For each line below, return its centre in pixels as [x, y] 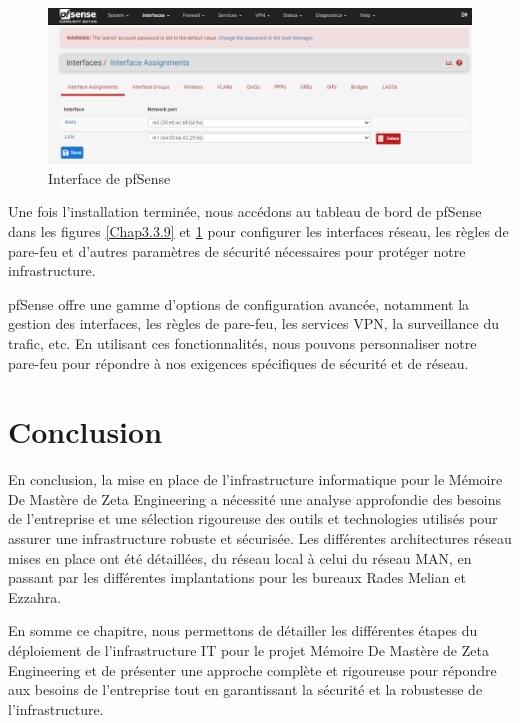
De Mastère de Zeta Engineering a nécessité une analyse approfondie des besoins [254, 498]
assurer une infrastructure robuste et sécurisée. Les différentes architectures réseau [260, 538]
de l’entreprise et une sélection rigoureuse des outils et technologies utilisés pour [253, 518]
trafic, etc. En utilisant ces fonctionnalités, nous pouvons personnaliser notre [242, 342]
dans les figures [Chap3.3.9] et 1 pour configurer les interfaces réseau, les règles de [258, 230]
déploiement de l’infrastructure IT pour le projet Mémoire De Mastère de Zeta [248, 650]
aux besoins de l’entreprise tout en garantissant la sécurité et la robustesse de [245, 689]
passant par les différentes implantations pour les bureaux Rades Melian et [237, 577]
